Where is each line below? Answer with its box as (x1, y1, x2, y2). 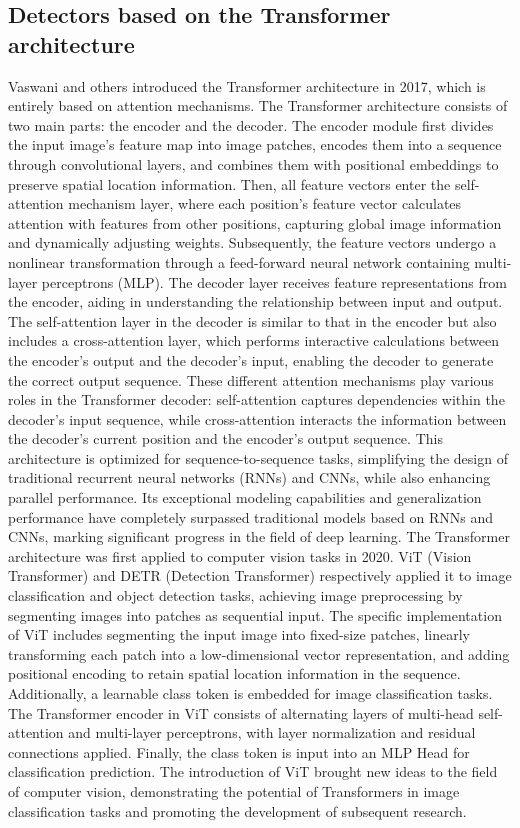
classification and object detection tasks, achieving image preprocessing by (8, 585, 463, 606)
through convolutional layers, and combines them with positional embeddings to (8, 153, 499, 174)
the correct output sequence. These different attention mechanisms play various (8, 369, 494, 390)
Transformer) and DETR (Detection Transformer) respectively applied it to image (8, 565, 512, 586)
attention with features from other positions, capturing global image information (8, 212, 502, 233)
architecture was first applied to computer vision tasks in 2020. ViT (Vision (8, 545, 472, 566)
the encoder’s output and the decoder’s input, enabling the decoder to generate (8, 349, 494, 370)
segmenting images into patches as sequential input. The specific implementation (8, 604, 502, 625)
